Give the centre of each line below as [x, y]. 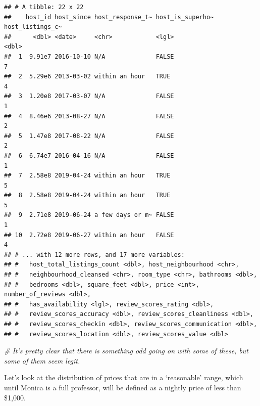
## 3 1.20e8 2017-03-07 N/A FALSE [89, 96]
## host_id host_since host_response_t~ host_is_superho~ [109, 17]
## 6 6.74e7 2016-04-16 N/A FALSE [89, 155]
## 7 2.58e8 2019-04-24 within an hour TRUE [87, 176]
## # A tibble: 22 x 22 [44, 7]
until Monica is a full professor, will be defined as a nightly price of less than [123, 387]
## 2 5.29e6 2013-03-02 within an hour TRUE [87, 77]
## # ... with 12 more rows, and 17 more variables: [94, 255]
